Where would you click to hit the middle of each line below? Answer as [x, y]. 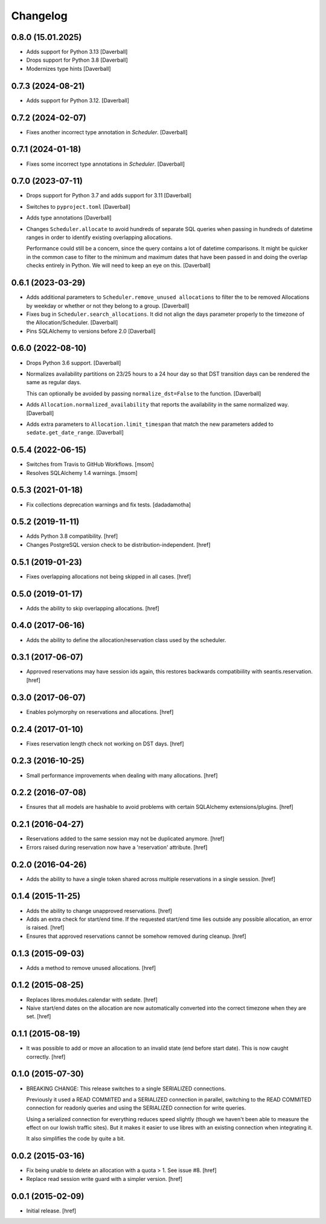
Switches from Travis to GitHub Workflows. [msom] [90, 464]
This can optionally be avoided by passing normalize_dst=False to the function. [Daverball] [144, 393]
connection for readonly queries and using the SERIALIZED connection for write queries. [136, 1108]
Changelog [39, 16]
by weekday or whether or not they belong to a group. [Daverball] [108, 306]
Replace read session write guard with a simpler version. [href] [104, 1179]
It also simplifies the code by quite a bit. [76, 1139]
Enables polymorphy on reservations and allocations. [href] [100, 712]
